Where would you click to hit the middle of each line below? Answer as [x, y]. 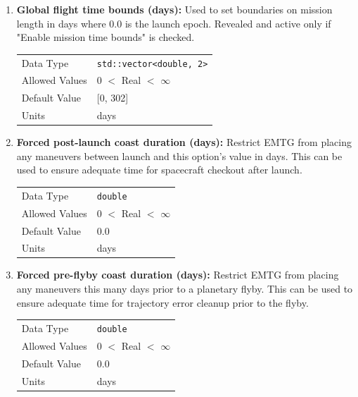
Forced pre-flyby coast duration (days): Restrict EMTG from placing [178, 275]
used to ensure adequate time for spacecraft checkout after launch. [159, 170]
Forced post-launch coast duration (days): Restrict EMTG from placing [184, 142]
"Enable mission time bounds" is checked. [106, 37]
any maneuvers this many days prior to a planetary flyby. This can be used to [185, 289]
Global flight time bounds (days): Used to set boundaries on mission [174, 9]
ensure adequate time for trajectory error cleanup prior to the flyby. [162, 302]
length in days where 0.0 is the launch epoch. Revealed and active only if [174, 23]
